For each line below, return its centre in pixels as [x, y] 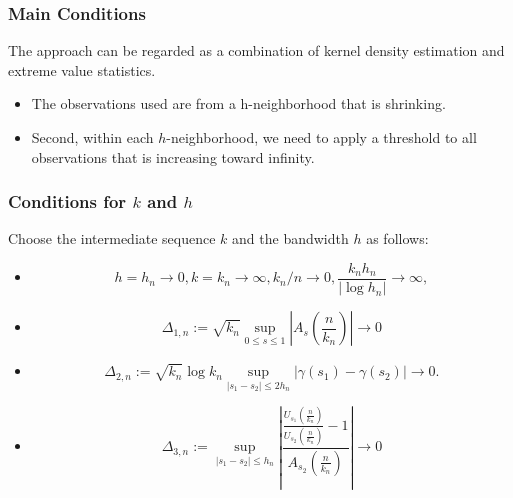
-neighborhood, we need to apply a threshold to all [321, 137]
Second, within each [92, 137]
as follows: [397, 238]
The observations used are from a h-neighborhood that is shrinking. [238, 103]
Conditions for [67, 201]
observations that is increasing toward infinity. [173, 156]
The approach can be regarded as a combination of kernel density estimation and [256, 50]
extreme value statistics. [82, 69]
